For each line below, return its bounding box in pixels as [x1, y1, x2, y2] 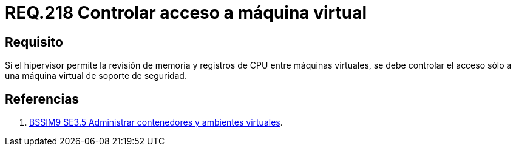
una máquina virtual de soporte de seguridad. [5, 70, 187, 81]
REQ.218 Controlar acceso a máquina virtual [5, 2, 367, 23]
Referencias [5, 91, 80, 107]
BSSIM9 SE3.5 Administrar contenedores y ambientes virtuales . [29, 117, 283, 128]
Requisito [5, 34, 63, 50]
